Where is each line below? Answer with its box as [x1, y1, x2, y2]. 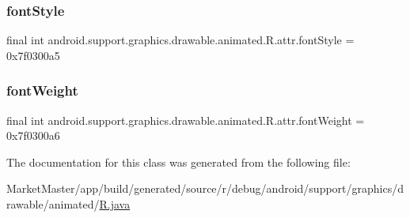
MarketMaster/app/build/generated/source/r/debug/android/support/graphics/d [6, 180, 404, 197]
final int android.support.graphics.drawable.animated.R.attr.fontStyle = [6, 32, 355, 48]
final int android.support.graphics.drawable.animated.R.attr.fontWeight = [6, 111, 365, 128]
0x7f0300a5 [6, 47, 60, 63]
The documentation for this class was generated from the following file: [6, 153, 351, 170]
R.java [99, 196, 131, 212]
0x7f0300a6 [6, 127, 60, 144]
